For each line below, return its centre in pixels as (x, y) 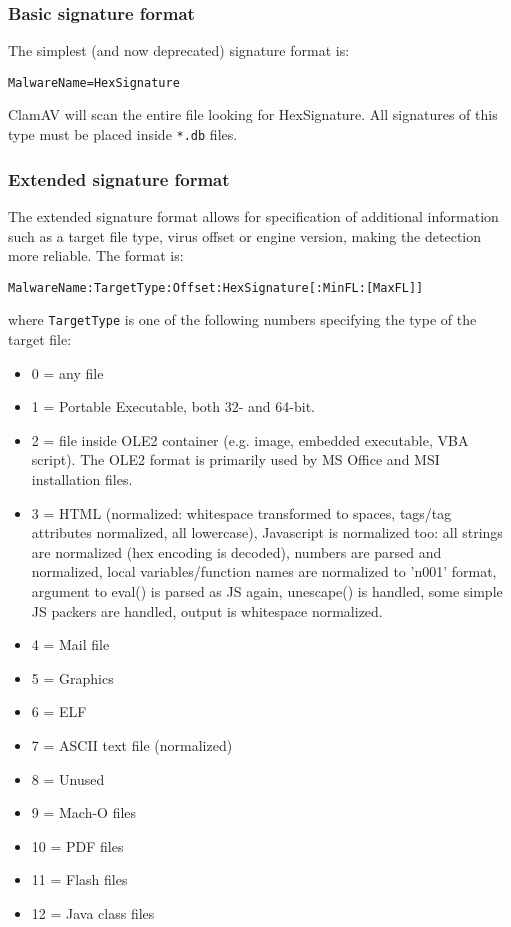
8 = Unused (68, 778)
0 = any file (67, 372)
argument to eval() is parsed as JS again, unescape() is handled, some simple (267, 590)
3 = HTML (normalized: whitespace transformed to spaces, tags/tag (241, 512)
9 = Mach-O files (84, 812)
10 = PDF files (77, 845)
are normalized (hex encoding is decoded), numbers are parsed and (236, 551)
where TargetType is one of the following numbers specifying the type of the (242, 319)
